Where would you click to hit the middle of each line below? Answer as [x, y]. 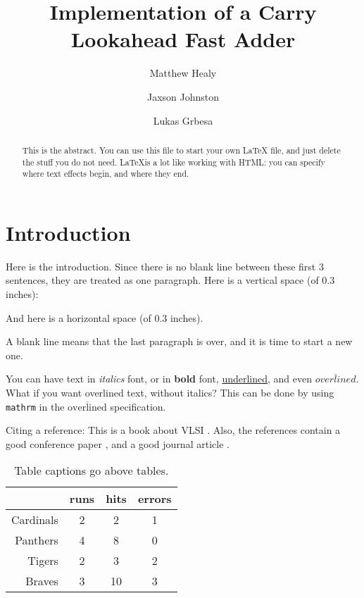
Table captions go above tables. [92, 471]
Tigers [43, 561]
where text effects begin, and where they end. [106, 174]
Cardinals [35, 520]
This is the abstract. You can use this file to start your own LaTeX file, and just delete [181, 150]
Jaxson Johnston [183, 96]
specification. [138, 406]
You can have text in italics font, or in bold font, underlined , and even [159, 379]
